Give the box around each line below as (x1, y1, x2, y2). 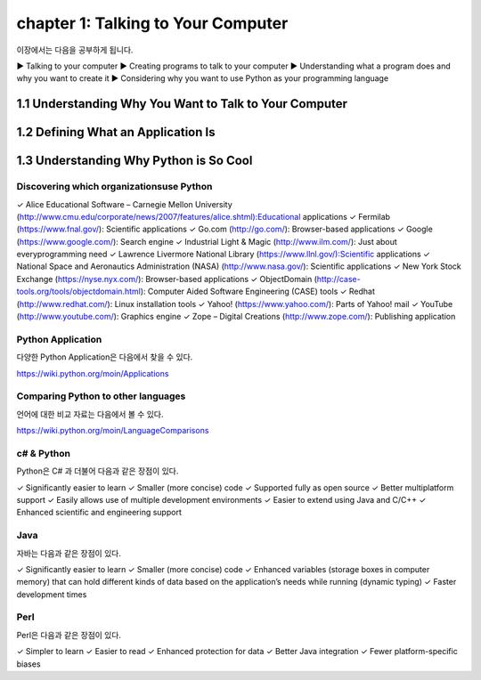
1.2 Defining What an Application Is (16, 125, 216, 140)
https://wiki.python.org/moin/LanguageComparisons (16, 425, 209, 436)
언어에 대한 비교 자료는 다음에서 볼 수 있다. (16, 409, 164, 419)
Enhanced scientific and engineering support (16, 507, 182, 518)
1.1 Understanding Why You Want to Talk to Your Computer (16, 96, 347, 111)
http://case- (316, 273, 361, 284)
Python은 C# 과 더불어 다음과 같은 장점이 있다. (16, 465, 179, 476)
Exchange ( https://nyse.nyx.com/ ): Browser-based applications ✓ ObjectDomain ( (16, 273, 318, 284)
